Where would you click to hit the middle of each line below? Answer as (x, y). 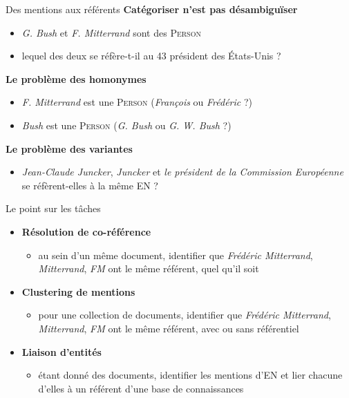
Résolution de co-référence (86, 231)
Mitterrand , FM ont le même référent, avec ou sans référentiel (169, 328)
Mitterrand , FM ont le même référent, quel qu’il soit (149, 268)
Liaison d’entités (62, 351)
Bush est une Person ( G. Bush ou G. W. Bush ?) (126, 125)
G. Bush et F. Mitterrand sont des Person (111, 32)
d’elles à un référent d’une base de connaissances (141, 388)
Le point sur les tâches (53, 208)
